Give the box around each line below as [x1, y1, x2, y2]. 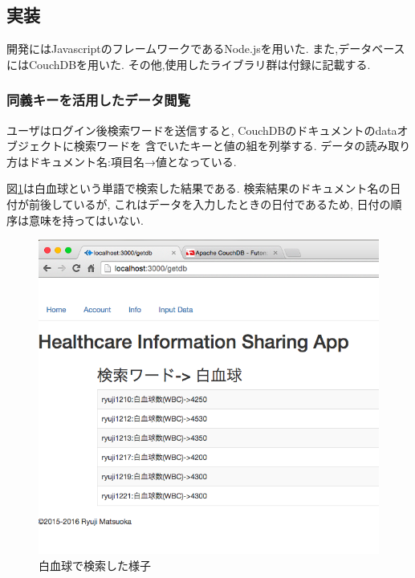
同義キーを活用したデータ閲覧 [6, 90, 191, 110]
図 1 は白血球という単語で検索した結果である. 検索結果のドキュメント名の [6, 180, 390, 197]
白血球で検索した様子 [39, 556, 151, 573]
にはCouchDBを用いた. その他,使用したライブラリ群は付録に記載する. [6, 55, 371, 72]
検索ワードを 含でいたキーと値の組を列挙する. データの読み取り [73, 137, 411, 154]
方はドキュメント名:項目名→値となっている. [6, 153, 237, 169]
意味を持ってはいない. [28, 211, 144, 228]
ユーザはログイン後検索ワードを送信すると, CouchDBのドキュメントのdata [6, 121, 397, 138]
